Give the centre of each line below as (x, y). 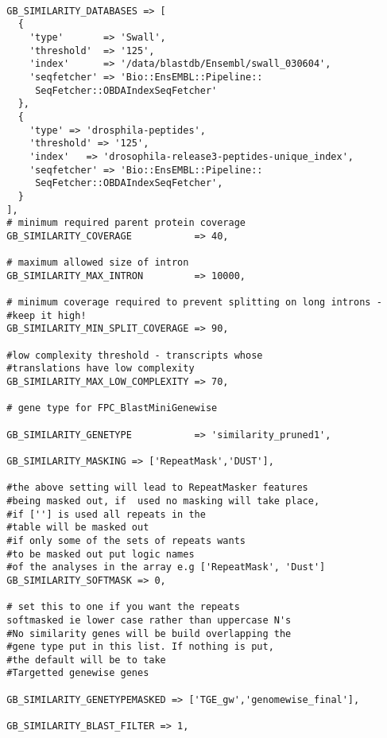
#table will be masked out (78, 528)
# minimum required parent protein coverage (126, 223)
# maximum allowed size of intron (98, 263)
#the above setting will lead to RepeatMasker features (157, 488)
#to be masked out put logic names (101, 554)
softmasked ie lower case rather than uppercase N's (149, 620)
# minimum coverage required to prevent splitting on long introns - (194, 303)
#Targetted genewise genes (78, 673)
